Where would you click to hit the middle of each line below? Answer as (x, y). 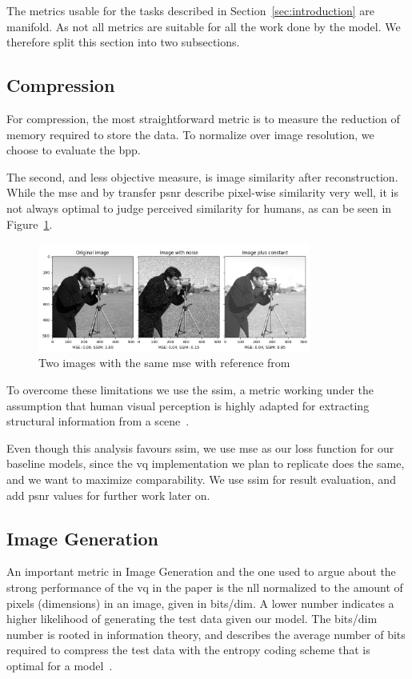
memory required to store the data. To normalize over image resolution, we (190, 134)
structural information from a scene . (98, 421)
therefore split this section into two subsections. (123, 42)
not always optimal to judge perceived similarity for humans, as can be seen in (199, 208)
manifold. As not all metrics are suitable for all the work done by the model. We (204, 26)
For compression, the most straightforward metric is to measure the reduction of (203, 118)
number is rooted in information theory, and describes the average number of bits (206, 634)
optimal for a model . (60, 665)
